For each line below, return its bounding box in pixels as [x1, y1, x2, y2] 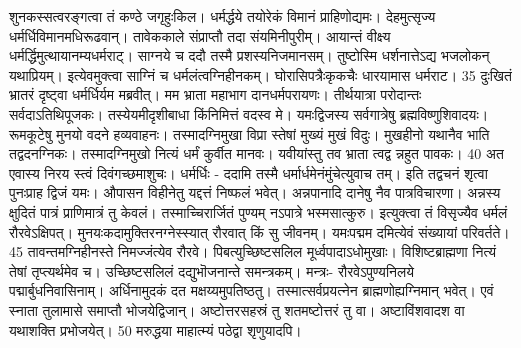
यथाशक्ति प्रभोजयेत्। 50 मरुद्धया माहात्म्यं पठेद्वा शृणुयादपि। [9, 319, 302, 340]
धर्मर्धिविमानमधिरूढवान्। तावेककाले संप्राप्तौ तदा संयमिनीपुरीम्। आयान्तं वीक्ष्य [9, 25, 391, 46]
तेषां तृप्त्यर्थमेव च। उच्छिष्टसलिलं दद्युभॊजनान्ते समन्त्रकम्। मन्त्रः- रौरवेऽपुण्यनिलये [9, 260, 414, 281]
